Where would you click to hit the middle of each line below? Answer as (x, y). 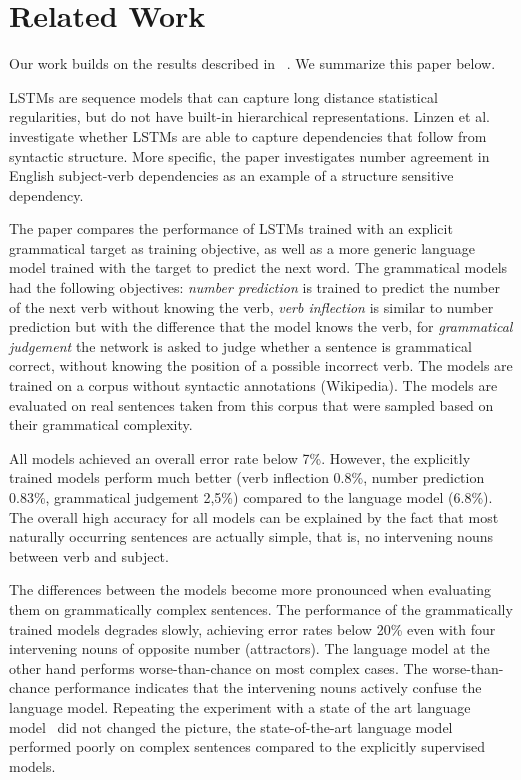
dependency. (46, 194)
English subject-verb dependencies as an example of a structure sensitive (231, 175)
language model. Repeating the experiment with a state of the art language (240, 706)
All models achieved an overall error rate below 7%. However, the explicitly (240, 457)
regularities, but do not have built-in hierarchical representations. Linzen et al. (249, 116)
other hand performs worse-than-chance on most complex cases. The (218, 667)
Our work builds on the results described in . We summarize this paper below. (252, 63)
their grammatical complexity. (101, 424)
